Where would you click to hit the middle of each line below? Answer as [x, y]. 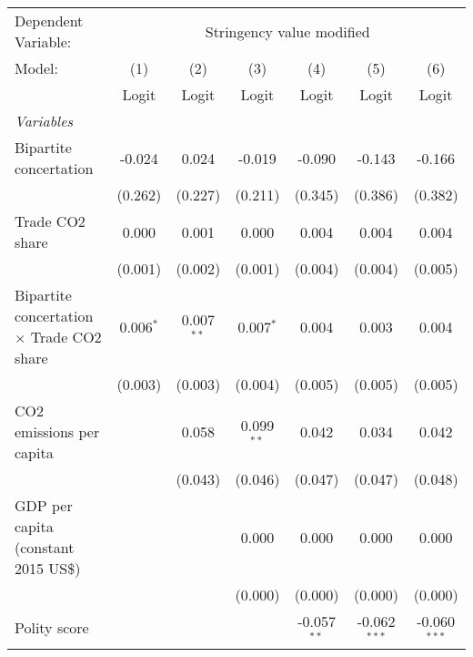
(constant [45, 547]
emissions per [57, 431]
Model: [37, 68]
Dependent [49, 21]
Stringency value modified [287, 31]
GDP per [44, 505]
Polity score [52, 628]
